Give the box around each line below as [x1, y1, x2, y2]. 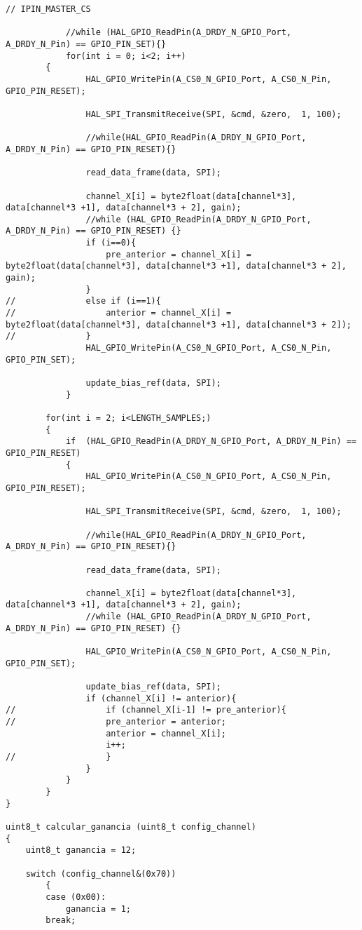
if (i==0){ [85, 238, 137, 248]
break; [46, 915, 76, 926]
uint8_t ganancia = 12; [25, 845, 137, 856]
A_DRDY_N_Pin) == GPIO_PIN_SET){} [6, 39, 167, 49]
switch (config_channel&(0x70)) [25, 868, 176, 879]
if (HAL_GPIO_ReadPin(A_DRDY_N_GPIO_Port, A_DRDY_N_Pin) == [65, 436, 357, 447]
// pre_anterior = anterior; [6, 717, 226, 727]
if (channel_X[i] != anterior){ [85, 693, 237, 703]
